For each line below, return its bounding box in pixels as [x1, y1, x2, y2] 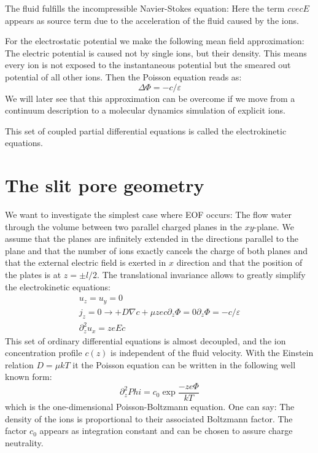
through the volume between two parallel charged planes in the [5, 220, 242, 233]
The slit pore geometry [5, 172, 204, 198]
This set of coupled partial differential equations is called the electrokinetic [5, 124, 287, 137]
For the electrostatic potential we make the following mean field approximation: [5, 34, 304, 47]
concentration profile [5, 346, 82, 359]
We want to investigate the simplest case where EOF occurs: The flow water [5, 208, 292, 221]
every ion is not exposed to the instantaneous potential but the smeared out [5, 58, 291, 71]
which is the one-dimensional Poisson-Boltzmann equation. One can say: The [5, 400, 295, 412]
